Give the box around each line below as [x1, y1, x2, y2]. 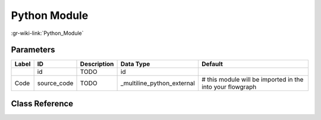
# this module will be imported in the [201, 76, 304, 84]
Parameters [11, 45, 55, 55]
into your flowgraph [201, 83, 257, 91]
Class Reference [11, 98, 74, 109]
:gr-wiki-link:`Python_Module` [11, 30, 84, 37]
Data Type [120, 60, 150, 68]
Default [201, 60, 223, 68]
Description [80, 60, 114, 68]
